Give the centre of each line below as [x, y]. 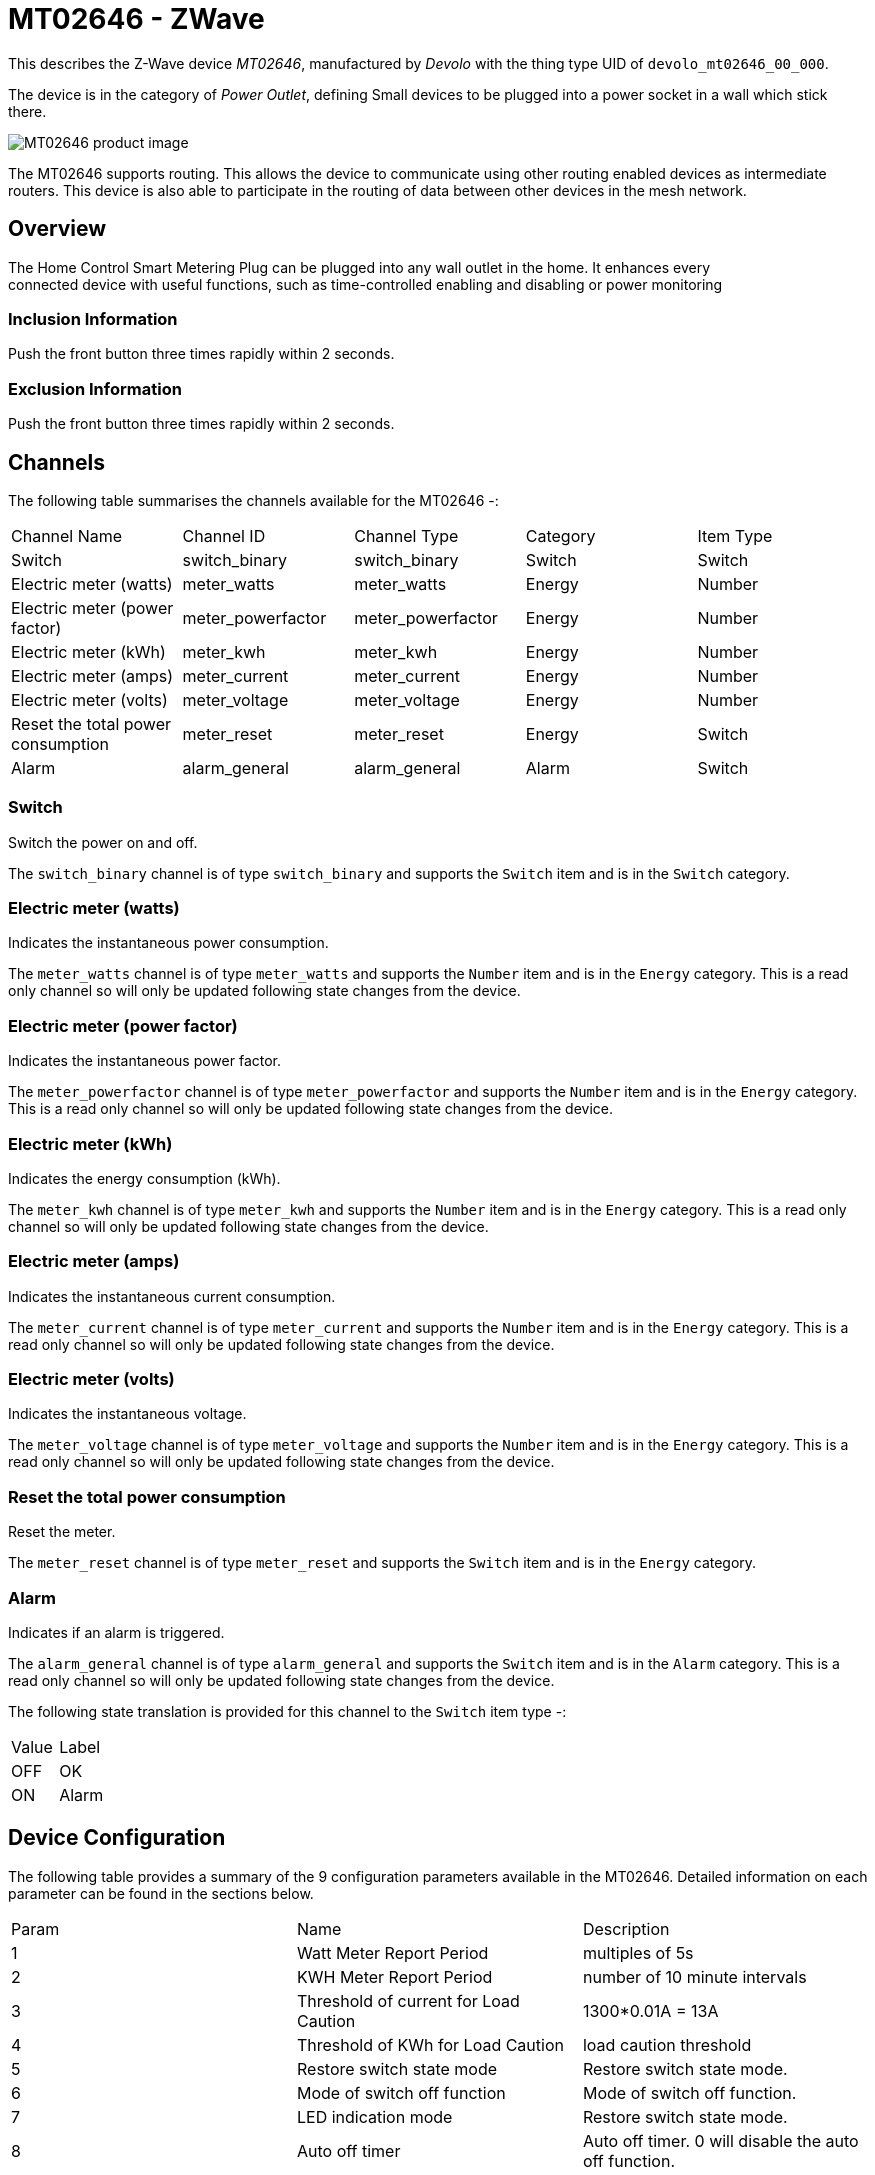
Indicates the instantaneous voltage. [127, 1414]
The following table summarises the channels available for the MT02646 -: [253, 500]
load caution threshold [667, 2044]
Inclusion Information [93, 318]
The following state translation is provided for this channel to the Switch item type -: [287, 1711]
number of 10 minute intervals [694, 1976]
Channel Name [67, 535]
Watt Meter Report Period [392, 1952]
